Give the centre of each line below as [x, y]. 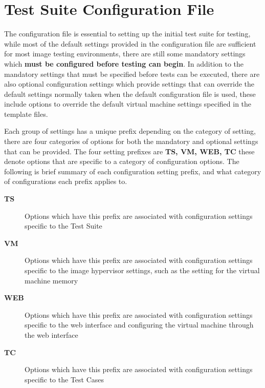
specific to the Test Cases [64, 379]
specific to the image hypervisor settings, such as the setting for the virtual [142, 270]
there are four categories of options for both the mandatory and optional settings [131, 141]
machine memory [51, 280]
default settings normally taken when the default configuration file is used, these [130, 94]
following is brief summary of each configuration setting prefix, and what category [133, 171]
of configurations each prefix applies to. [66, 181]
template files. [26, 114]
